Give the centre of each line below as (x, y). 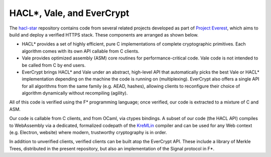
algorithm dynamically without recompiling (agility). (75, 93)
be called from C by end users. (54, 65)
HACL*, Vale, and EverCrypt (69, 13)
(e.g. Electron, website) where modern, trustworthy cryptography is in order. (88, 132)
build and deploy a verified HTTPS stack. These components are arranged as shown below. (104, 34)
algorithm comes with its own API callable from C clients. (81, 51)
